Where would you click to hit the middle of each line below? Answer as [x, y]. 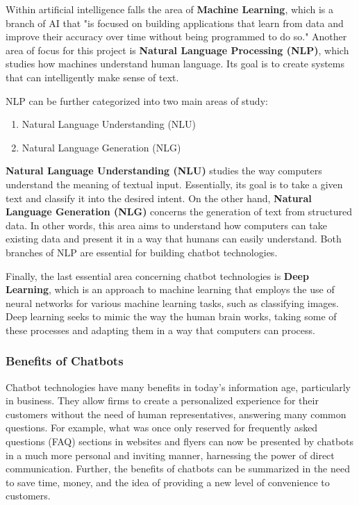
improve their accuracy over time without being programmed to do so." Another [176, 36]
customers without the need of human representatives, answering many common [176, 414]
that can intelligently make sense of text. [92, 77]
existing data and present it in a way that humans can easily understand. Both [174, 239]
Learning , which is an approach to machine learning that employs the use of [170, 289]
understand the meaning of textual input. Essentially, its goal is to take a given [174, 184]
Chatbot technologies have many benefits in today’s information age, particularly [178, 387]
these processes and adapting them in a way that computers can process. [160, 330]
